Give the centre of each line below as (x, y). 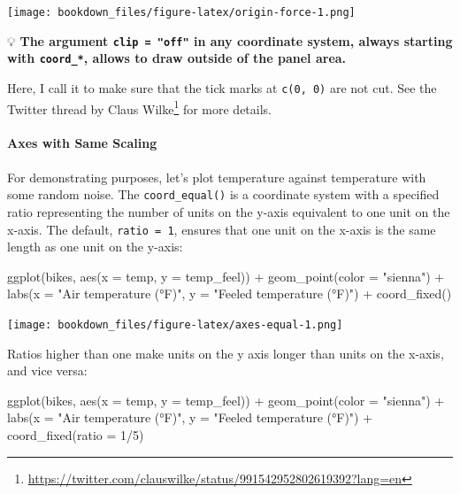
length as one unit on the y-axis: (95, 247)
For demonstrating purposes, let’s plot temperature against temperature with (217, 177)
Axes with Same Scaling (82, 143)
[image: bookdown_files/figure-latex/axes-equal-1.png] (175, 324)
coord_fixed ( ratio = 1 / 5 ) (76, 434)
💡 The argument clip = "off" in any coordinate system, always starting (230, 40)
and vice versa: (47, 370)
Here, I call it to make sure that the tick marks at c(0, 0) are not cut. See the (222, 87)
